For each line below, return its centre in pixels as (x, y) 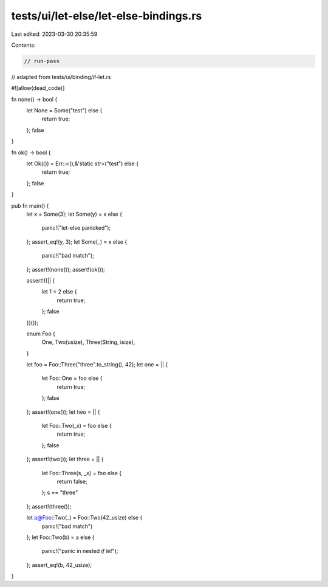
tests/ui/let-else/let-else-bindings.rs (107, 16)
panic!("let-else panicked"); (76, 228)
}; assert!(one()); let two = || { (63, 412)
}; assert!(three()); (49, 506)
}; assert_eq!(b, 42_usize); (59, 565)
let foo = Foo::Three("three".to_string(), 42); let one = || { (97, 365)
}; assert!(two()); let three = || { (65, 459)
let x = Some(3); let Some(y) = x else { (74, 214)
